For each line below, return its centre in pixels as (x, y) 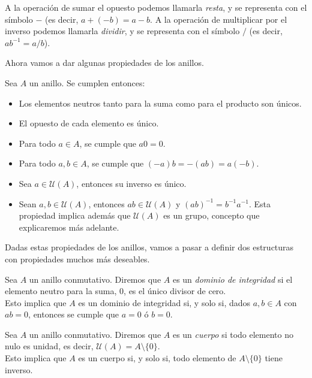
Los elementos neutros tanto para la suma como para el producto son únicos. (160, 103)
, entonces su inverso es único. (131, 183)
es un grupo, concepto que (211, 215)
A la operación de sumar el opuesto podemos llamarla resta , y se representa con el (156, 7)
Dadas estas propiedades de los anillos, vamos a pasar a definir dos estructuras (149, 247)
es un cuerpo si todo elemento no (233, 334)
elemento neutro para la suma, (61, 291)
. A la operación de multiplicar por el (219, 19)
